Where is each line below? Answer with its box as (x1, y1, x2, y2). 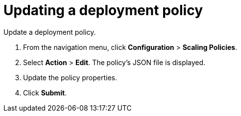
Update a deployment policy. (3, 27, 96, 36)
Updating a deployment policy (3, 2, 203, 19)
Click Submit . (23, 88, 67, 97)
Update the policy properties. (23, 73, 117, 82)
